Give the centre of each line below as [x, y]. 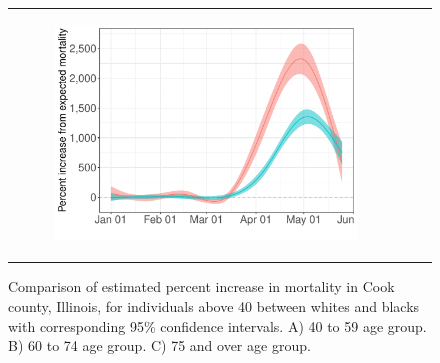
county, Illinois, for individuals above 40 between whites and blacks [214, 306]
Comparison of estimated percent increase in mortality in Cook [201, 286]
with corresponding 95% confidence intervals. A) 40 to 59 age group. [217, 325]
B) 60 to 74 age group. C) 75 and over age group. [159, 345]
